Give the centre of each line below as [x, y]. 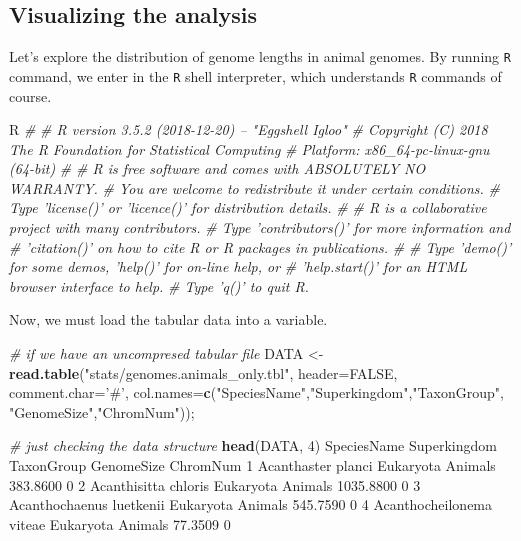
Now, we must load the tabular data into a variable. [168, 319]
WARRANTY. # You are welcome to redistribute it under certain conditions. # [255, 187]
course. [30, 95]
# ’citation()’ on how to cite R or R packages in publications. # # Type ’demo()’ [260, 246]
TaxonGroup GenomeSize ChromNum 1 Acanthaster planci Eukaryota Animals [252, 465]
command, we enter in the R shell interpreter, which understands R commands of [255, 75]
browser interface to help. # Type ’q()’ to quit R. [159, 285]
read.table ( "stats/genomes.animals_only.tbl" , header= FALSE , [203, 372]
